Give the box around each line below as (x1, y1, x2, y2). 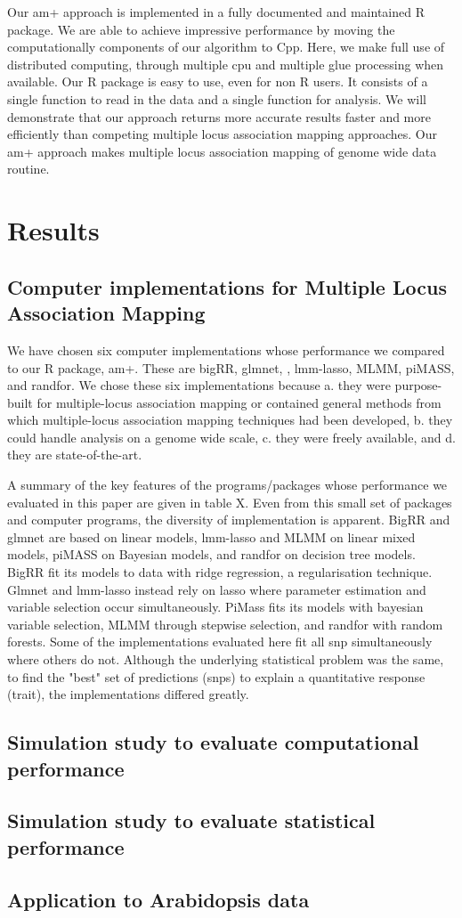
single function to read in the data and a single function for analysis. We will (7, 89, 426, 108)
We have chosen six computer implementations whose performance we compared (7, 340, 445, 359)
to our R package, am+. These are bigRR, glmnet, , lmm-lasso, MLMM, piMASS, (7, 358, 455, 377)
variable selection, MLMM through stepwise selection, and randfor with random (7, 614, 443, 633)
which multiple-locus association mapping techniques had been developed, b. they (7, 410, 453, 429)
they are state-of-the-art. (7, 445, 142, 464)
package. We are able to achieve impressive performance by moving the (7, 20, 395, 38)
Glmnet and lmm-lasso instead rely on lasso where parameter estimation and (7, 580, 426, 598)
